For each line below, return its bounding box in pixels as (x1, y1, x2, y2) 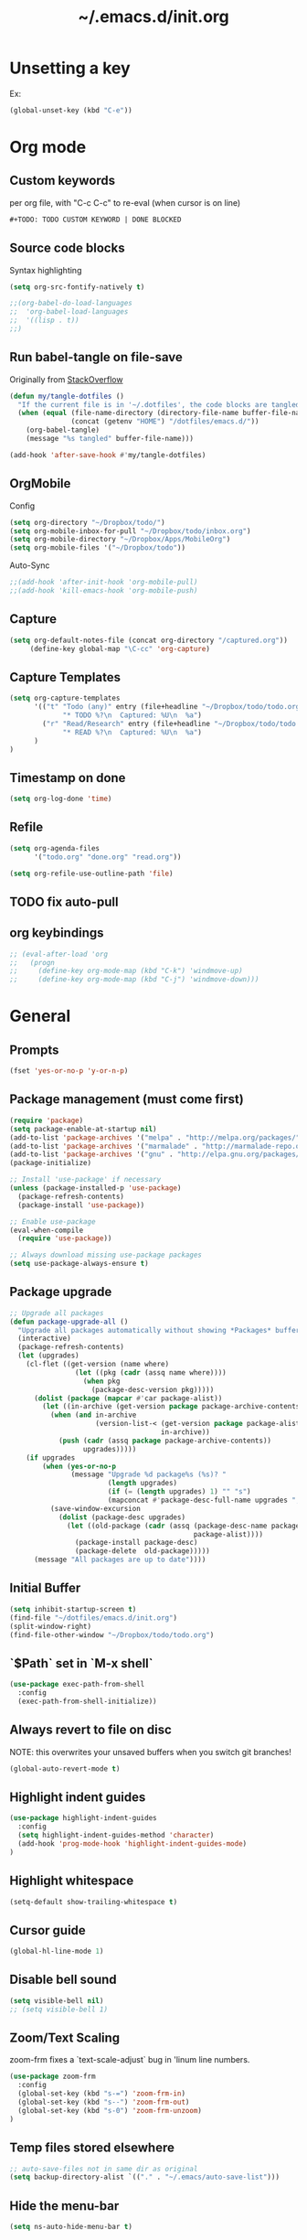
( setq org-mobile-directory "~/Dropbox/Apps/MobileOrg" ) (9, 535, 231, 544)
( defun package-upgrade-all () (9, 1317, 129, 1326)
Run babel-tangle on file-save (9, 349, 183, 365)
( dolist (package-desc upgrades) (58, 1512, 185, 1522)
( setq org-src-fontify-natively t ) (9, 282, 145, 292)
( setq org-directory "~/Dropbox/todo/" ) (9, 518, 166, 527)
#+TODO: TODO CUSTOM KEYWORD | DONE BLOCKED (9, 215, 182, 224)
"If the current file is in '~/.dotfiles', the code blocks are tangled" (17, 400, 304, 409)
